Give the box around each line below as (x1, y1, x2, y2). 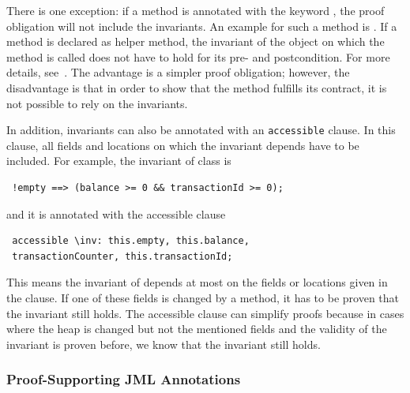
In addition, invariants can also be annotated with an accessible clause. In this (6, 122, 396, 138)
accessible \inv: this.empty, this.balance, (12, 235, 250, 247)
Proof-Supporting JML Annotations (6, 369, 241, 389)
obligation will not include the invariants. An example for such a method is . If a (6, 17, 397, 34)
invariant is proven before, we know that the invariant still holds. (6, 335, 321, 352)
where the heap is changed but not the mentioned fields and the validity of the (6, 320, 387, 337)
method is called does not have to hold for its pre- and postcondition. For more (6, 48, 390, 65)
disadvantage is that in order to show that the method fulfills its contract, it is (6, 79, 387, 95)
